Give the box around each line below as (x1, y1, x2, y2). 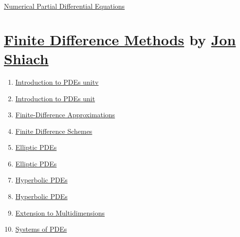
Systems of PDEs (15, 224, 67, 234)
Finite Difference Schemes (15, 126, 92, 136)
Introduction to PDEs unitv (15, 76, 99, 87)
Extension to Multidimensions (15, 207, 105, 218)
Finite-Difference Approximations (15, 109, 115, 120)
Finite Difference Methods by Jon (4, 29, 236, 49)
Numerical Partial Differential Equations (4, 1, 125, 11)
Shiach (4, 48, 49, 68)
